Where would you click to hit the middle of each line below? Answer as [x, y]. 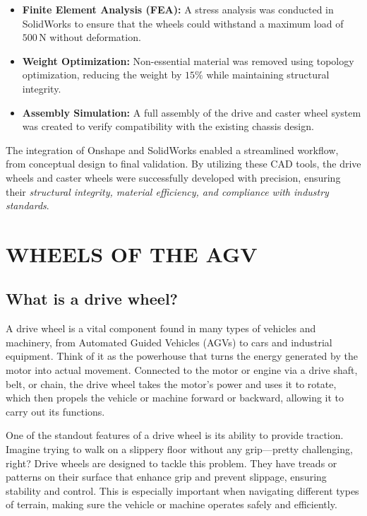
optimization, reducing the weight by [102, 75]
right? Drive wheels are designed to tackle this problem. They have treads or [172, 463]
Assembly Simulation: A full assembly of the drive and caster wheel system [192, 112]
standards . [28, 205]
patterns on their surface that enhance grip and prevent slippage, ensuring [166, 477]
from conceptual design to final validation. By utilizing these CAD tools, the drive [183, 164]
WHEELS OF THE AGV [132, 253]
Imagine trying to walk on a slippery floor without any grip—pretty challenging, [179, 449]
